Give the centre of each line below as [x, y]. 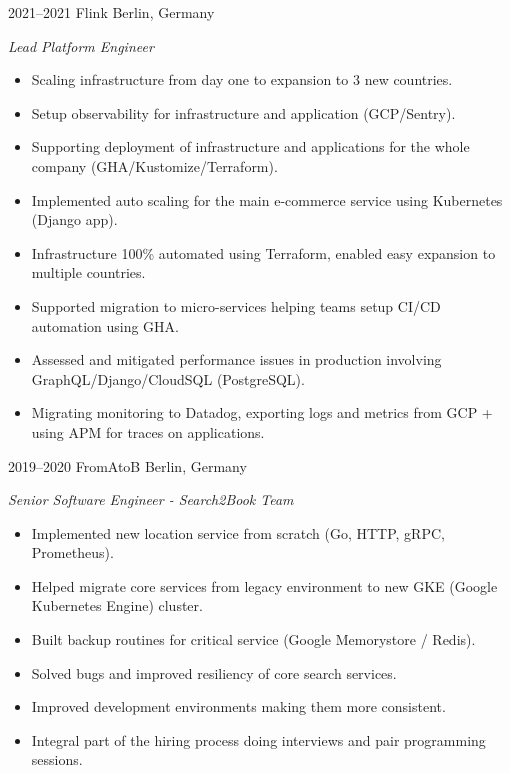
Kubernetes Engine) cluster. [117, 605]
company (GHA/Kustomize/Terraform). [154, 165]
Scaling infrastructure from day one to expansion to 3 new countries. [242, 79]
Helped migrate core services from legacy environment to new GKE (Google [264, 585]
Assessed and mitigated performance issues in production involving [236, 359]
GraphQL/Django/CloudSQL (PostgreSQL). [168, 378]
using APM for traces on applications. [148, 431]
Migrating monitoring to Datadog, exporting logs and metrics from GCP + [262, 412]
